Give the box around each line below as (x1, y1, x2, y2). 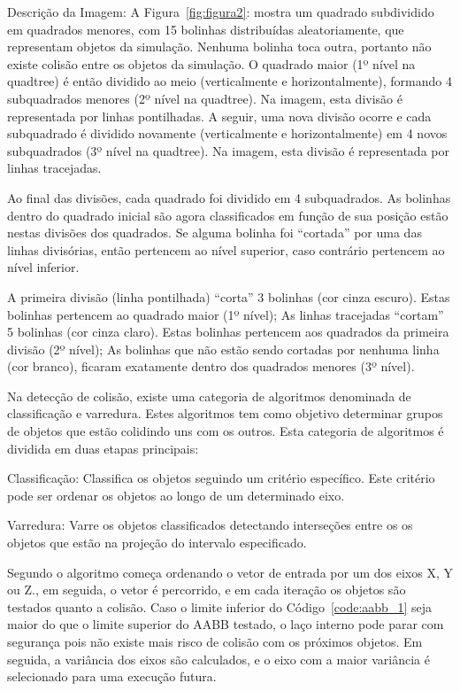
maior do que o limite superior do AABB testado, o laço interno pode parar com (7, 615, 444, 633)
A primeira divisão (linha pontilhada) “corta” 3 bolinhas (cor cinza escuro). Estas (7, 287, 450, 306)
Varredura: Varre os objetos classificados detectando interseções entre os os (7, 516, 413, 534)
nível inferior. (7, 258, 80, 276)
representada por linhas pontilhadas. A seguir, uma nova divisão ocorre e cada (7, 106, 432, 125)
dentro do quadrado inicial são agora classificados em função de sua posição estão (7, 206, 448, 224)
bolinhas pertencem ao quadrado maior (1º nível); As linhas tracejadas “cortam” (7, 305, 444, 323)
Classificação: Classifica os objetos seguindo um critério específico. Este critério (7, 469, 435, 487)
